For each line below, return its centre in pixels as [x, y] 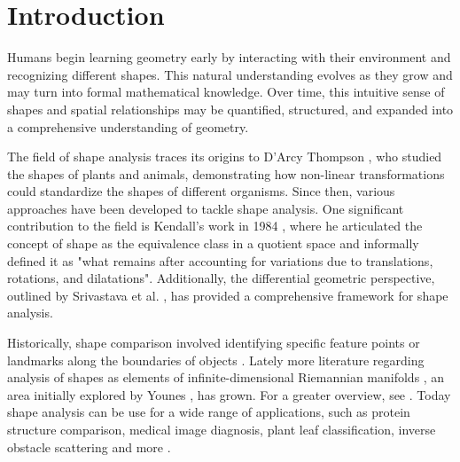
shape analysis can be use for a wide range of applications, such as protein [209, 412]
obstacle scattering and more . [89, 446]
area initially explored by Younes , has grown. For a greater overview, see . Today [229, 394]
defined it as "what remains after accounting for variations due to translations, [220, 260]
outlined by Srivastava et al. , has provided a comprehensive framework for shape [228, 295]
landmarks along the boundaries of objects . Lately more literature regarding [216, 360]
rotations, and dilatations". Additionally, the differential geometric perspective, [221, 278]
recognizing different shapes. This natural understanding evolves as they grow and [230, 74]
